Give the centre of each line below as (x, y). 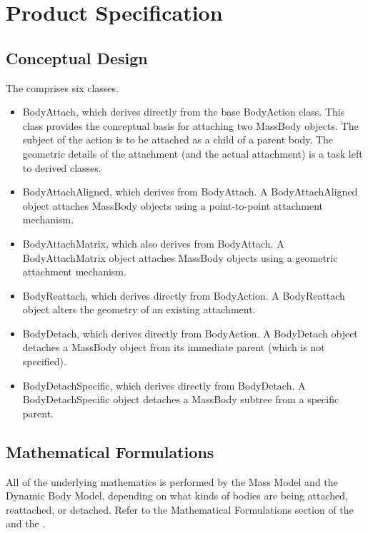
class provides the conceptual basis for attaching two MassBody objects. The (190, 125)
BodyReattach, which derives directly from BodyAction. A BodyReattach (184, 295)
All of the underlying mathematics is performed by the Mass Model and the (172, 481)
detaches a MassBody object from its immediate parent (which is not (174, 347)
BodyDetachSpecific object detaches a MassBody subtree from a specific (181, 399)
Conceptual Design (77, 57)
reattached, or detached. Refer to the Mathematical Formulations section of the (180, 509)
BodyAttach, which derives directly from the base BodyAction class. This (184, 112)
